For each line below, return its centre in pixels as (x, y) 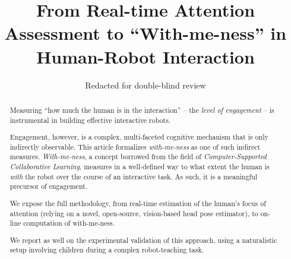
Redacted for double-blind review (145, 85)
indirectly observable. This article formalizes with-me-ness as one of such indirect (135, 146)
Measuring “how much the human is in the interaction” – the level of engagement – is (142, 110)
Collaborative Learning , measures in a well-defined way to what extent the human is (140, 167)
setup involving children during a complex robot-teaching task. (107, 250)
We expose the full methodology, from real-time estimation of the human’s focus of (138, 203)
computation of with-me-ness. (69, 223)
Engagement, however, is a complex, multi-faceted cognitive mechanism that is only (139, 137)
